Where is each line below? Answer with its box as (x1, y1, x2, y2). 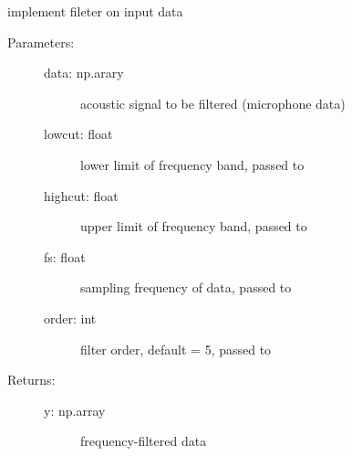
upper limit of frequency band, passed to (80, 217, 307, 236)
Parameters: (7, 32, 75, 51)
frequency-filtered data (80, 431, 207, 451)
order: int (44, 308, 97, 327)
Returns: (7, 370, 56, 389)
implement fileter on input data (7, 2, 183, 20)
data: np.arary (44, 63, 124, 82)
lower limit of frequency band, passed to (80, 154, 305, 174)
